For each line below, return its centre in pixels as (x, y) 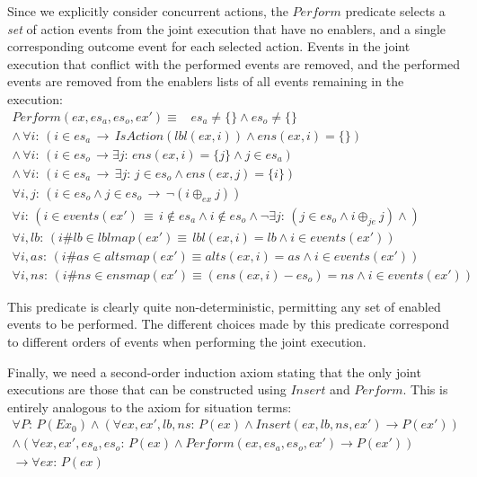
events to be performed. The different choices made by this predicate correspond (229, 324)
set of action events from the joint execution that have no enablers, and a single (227, 28)
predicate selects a (395, 11)
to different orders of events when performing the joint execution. (187, 342)
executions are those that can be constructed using (147, 389)
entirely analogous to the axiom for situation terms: (150, 406)
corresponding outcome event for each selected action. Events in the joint (209, 46)
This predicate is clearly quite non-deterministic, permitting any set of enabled (224, 306)
